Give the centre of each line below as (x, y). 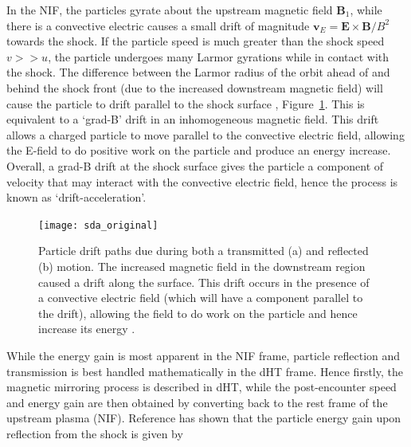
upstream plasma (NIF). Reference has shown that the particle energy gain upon (204, 418)
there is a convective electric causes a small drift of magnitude (158, 25)
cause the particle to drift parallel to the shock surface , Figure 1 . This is (186, 103)
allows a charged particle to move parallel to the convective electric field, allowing (205, 134)
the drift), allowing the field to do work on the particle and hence (198, 313)
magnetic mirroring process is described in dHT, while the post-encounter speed (202, 387)
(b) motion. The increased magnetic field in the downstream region (202, 266)
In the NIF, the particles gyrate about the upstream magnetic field (170, 10)
